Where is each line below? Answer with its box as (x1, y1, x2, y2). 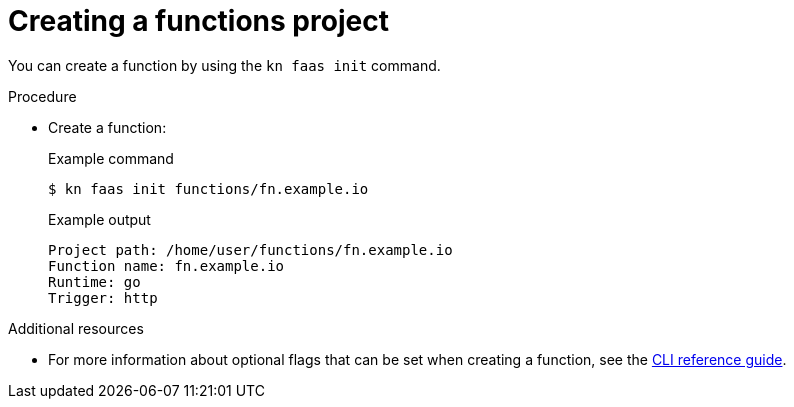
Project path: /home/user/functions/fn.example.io (48, 241, 453, 258)
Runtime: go (48, 273, 141, 290)
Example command (48, 149, 174, 167)
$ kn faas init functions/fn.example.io (48, 180, 369, 197)
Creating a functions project (8, 4, 389, 38)
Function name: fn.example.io (48, 257, 285, 274)
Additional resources (8, 319, 144, 337)
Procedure (8, 87, 77, 105)
